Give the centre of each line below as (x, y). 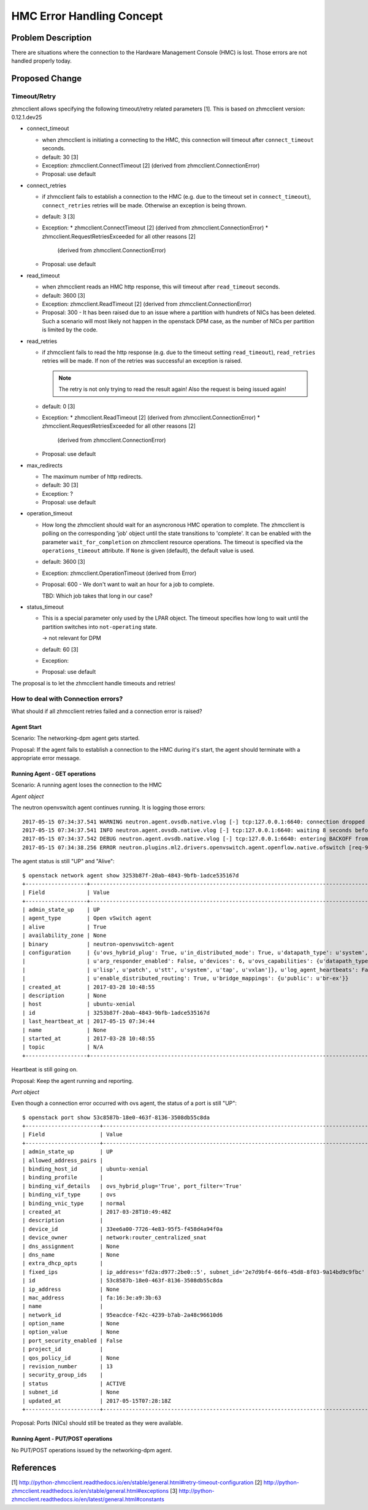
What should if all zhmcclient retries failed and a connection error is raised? (107, 711)
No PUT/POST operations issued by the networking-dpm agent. (92, 1450)
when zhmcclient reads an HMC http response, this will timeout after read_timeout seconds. (161, 287)
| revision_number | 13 (68, 1366)
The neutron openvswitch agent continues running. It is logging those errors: (108, 807)
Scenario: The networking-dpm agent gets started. (76, 738)
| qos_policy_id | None (71, 1358)
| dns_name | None (71, 1254)
